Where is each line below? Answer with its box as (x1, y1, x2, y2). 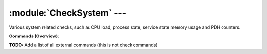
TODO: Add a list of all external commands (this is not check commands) (9, 42, 158, 48)
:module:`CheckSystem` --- (9, 7, 126, 18)
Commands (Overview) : (9, 33, 59, 39)
